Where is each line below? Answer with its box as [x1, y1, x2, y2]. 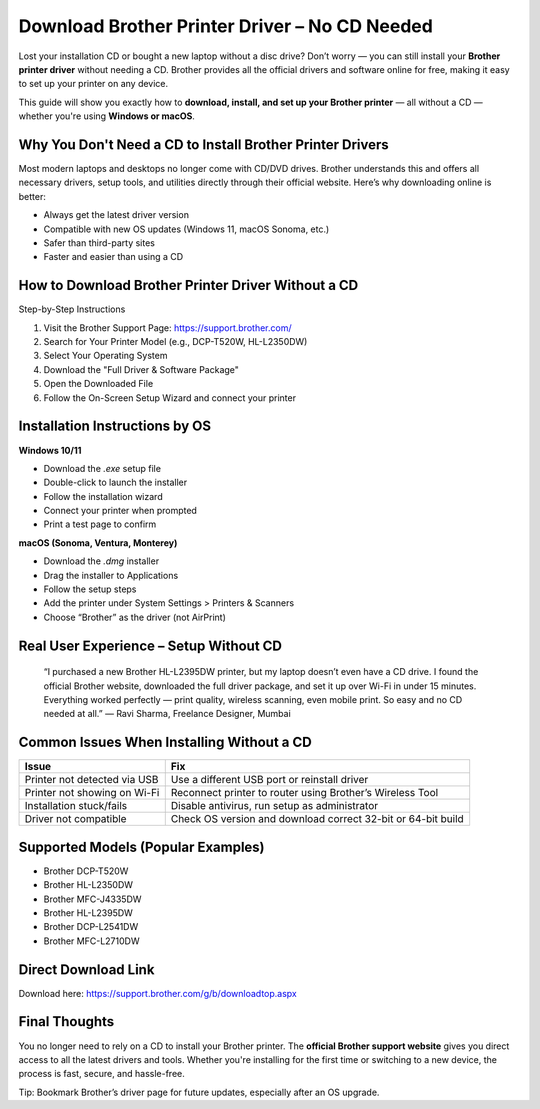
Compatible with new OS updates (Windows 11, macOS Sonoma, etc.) [43, 223, 330, 235]
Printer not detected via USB [24, 773, 159, 787]
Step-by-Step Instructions [18, 303, 126, 315]
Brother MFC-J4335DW [43, 893, 142, 905]
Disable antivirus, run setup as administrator [170, 799, 379, 813]
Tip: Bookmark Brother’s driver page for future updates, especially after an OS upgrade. [18, 1086, 380, 1098]
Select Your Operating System [43, 350, 168, 362]
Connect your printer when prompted [43, 505, 197, 517]
